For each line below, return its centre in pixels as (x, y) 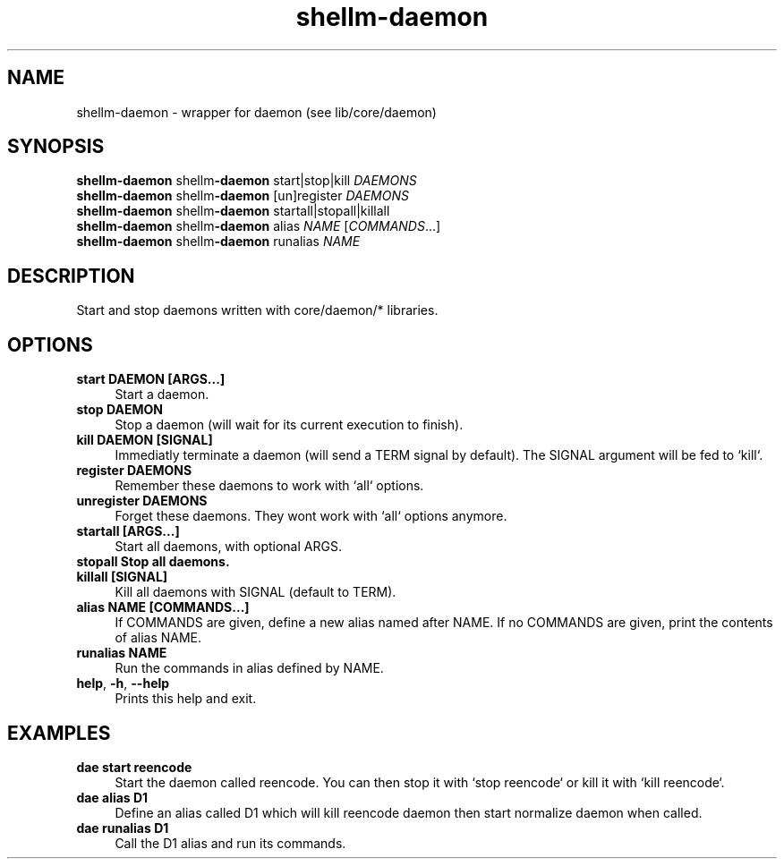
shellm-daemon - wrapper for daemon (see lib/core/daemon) (256, 112)
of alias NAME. (158, 638)
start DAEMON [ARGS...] (151, 379)
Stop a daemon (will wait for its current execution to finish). (289, 425)
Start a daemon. (162, 395)
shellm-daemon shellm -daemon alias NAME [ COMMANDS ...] (259, 226)
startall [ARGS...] (128, 531)
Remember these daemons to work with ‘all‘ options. (269, 486)
